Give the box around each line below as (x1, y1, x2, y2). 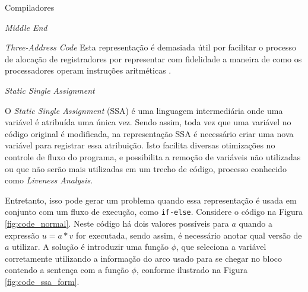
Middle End (5, 21, 47, 33)
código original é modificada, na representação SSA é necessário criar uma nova (5, 127, 294, 139)
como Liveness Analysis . (5, 174, 93, 186)
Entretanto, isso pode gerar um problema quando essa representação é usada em (5, 193, 297, 206)
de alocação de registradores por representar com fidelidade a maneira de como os (5, 52, 302, 65)
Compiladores (5, 1, 55, 13)
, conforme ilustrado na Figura (136, 264, 247, 276)
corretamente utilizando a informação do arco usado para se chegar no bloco (5, 252, 282, 264)
